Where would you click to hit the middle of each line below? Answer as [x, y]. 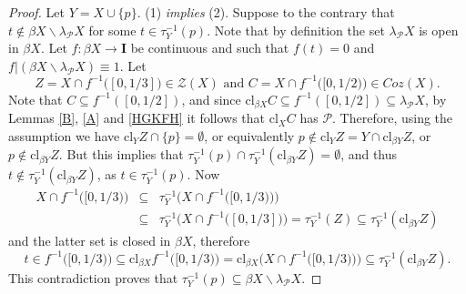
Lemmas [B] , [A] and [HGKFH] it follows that [137, 118]
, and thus [369, 154]
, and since [211, 99]
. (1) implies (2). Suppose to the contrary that [266, 12]
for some [112, 30]
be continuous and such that [210, 48]
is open [439, 30]
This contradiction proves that [93, 277]
